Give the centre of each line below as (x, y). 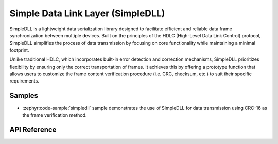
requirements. (24, 81)
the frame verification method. (55, 115)
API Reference (33, 130)
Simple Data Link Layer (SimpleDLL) (87, 13)
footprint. (19, 50)
